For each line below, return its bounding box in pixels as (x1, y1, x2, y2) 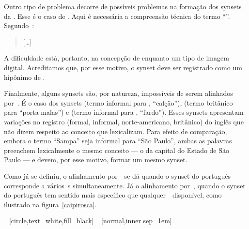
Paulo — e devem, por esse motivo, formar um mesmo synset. (4, 154, 187, 165)
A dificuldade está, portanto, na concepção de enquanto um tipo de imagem (4, 53, 229, 63)
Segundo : (4, 20, 34, 31)
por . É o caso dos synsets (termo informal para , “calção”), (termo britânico (4, 97, 233, 107)
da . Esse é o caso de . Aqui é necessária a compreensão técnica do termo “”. (4, 11, 230, 21)
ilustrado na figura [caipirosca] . (4, 199, 97, 209)
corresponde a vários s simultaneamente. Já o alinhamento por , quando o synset (4, 180, 246, 190)
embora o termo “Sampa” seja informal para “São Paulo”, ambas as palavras (4, 136, 232, 146)
